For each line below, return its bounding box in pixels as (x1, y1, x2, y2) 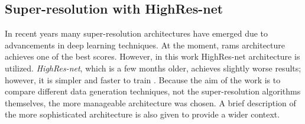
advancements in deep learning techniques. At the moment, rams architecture (5, 38, 285, 51)
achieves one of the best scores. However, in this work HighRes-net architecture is (5, 50, 300, 63)
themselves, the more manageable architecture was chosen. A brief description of (5, 96, 296, 109)
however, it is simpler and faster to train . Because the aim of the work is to (5, 73, 281, 86)
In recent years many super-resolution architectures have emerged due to (5, 27, 268, 40)
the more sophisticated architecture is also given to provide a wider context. (5, 108, 280, 120)
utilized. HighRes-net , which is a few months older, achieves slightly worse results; (5, 61, 301, 74)
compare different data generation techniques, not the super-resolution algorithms (5, 85, 301, 97)
